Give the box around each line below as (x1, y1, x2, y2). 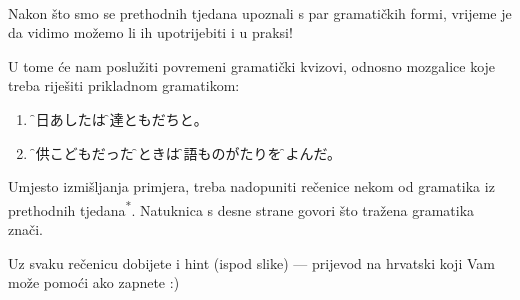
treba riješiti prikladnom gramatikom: (8, 75, 240, 96)
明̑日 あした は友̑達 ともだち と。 (31, 108, 208, 129)
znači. (8, 219, 43, 239)
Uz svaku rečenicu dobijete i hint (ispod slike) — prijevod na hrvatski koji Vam (8, 252, 495, 273)
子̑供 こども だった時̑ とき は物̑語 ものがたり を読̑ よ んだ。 (31, 142, 342, 163)
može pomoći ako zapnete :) (8, 272, 180, 293)
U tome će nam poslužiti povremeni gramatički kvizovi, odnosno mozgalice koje (8, 55, 496, 76)
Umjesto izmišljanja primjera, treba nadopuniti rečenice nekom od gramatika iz (8, 176, 495, 197)
